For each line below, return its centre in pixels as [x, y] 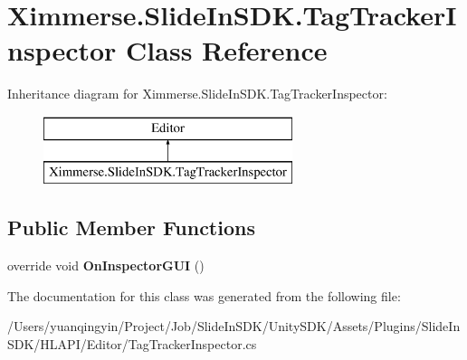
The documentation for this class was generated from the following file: [204, 295]
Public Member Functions [131, 227]
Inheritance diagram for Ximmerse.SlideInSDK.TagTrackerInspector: [197, 94]
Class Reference [227, 50]
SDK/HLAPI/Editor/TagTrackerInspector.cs [132, 344]
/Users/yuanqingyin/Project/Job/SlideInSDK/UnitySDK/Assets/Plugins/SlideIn [234, 326]
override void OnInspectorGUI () [106, 265]
